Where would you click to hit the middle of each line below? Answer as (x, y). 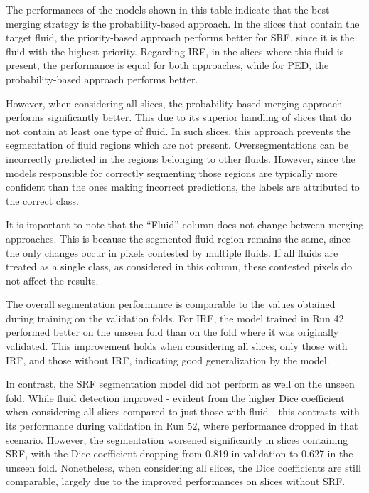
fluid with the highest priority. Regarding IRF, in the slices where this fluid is (175, 51)
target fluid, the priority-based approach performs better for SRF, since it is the (180, 37)
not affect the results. (52, 280)
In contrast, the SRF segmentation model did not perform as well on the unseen (180, 384)
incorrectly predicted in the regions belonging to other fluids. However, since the (181, 158)
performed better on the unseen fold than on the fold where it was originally (172, 332)
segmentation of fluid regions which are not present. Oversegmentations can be (177, 145)
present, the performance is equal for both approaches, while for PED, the (167, 65)
